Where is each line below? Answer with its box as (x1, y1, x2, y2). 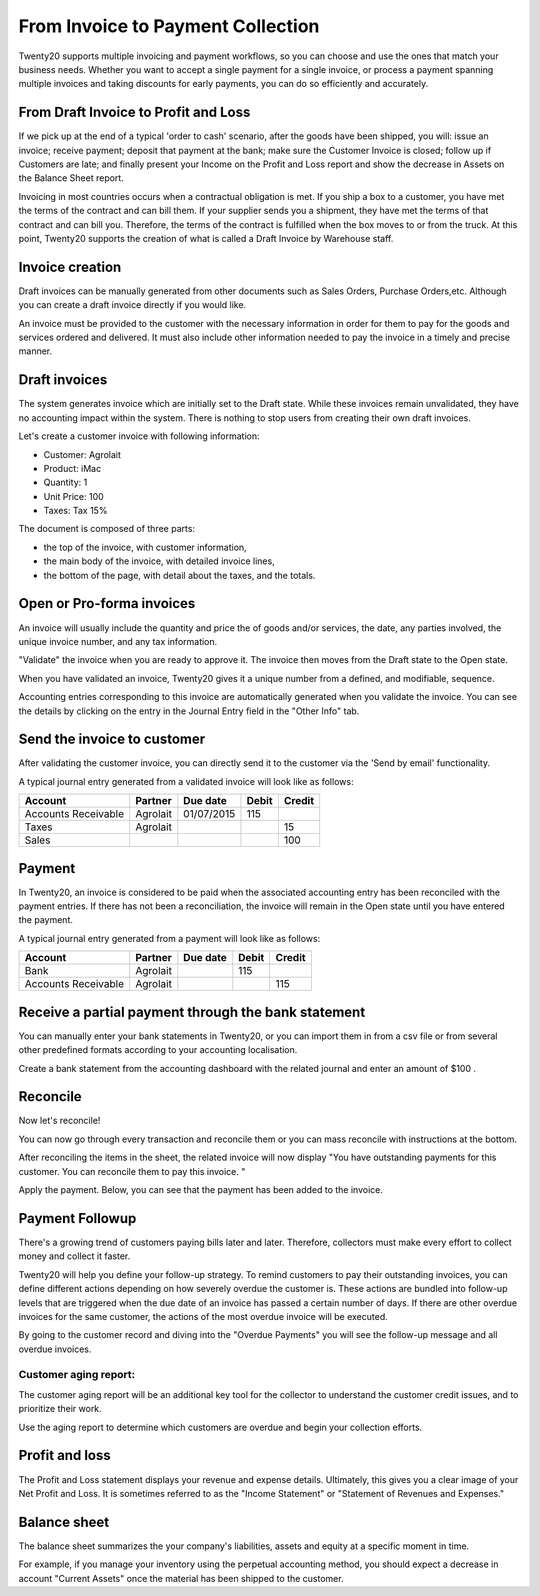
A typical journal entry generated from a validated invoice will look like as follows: (18, 775, 354, 787)
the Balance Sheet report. (18, 172, 124, 184)
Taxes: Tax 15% (43, 505, 108, 517)
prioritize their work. (18, 1403, 102, 1415)
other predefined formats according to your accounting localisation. (18, 1044, 298, 1056)
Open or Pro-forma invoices (18, 595, 196, 612)
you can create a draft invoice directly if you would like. (18, 299, 247, 311)
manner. (18, 345, 53, 357)
